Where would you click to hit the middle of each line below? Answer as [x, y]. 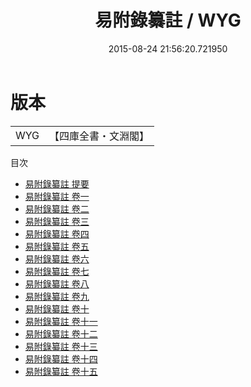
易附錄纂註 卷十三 [61, 346]
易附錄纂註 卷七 [57, 271]
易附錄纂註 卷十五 [61, 371]
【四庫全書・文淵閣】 [99, 136]
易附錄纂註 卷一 [57, 196]
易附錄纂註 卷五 [57, 246]
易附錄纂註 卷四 [57, 233]
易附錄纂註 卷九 [57, 296]
